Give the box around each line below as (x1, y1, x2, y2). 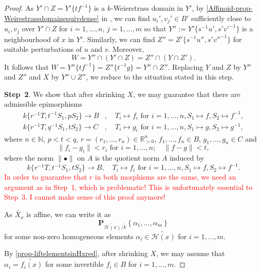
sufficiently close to (191, 12, 251, 23)
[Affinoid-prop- (206, 3, 253, 13)
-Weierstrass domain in (110, 3, 183, 13)
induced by (170, 152, 204, 163)
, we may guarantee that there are (133, 88, 240, 99)
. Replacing (167, 61, 203, 72)
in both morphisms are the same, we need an (95, 171, 236, 182)
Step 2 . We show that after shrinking (4, 88, 125, 99)
